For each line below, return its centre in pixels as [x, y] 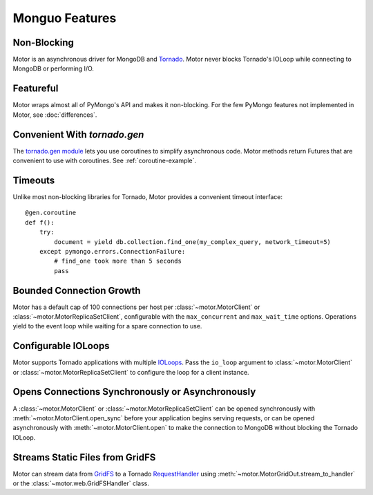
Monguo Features [65, 18]
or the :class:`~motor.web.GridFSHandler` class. [81, 483]
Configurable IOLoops [61, 346]
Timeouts [34, 180]
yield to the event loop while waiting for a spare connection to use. [107, 326]
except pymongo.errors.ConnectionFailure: [112, 251]
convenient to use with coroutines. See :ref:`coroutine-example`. [105, 161]
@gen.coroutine [51, 213]
